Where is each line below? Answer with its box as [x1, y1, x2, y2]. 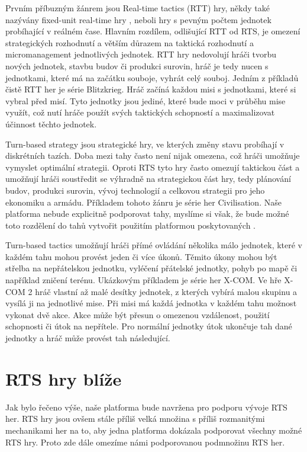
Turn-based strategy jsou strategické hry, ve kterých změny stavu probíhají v [5, 137, 285, 150]
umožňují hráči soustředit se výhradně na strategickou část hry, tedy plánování [5, 172, 291, 185]
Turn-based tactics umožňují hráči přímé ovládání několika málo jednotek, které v [5, 239, 302, 251]
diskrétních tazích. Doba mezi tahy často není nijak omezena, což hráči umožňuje [5, 149, 300, 162]
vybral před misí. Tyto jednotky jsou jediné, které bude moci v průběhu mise [5, 94, 286, 107]
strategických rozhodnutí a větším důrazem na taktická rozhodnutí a [5, 36, 254, 49]
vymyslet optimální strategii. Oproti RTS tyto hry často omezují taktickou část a [5, 161, 300, 173]
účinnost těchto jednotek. [5, 117, 97, 130]
